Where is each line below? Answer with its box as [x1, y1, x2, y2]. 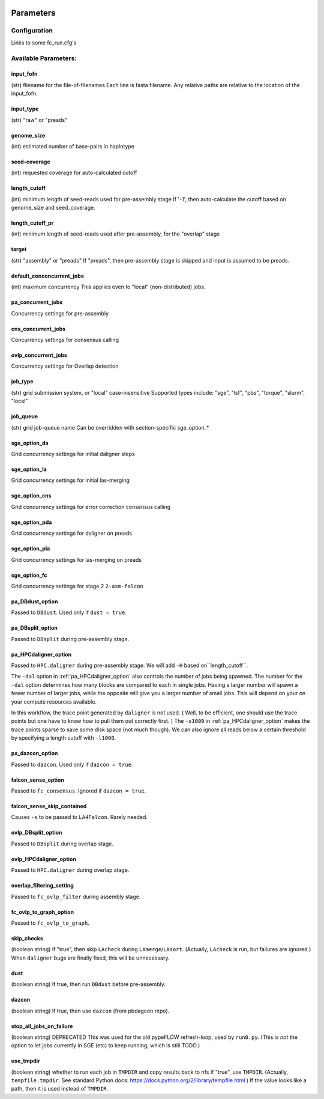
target [11, 246, 27, 253]
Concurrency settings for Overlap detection [11, 362, 119, 370]
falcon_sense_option [11, 776, 64, 784]
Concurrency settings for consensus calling [11, 336, 119, 344]
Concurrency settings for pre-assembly [11, 309, 109, 317]
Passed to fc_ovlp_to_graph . [11, 919, 89, 927]
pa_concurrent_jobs [11, 299, 63, 306]
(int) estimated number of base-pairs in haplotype [11, 142, 135, 150]
